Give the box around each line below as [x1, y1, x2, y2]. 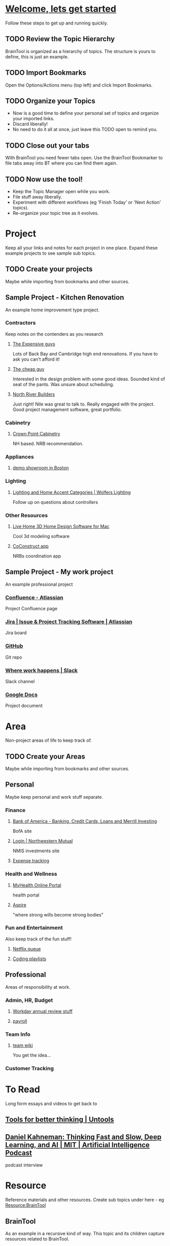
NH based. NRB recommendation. [12, 441, 84, 447]
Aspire [12, 902, 27, 908]
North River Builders [12, 391, 55, 397]
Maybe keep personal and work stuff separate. [5, 794, 103, 800]
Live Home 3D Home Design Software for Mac [12, 523, 110, 530]
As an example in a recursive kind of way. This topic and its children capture [5, 1231, 165, 1237]
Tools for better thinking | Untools [5, 1115, 114, 1124]
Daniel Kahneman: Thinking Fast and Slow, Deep [5, 1132, 161, 1141]
